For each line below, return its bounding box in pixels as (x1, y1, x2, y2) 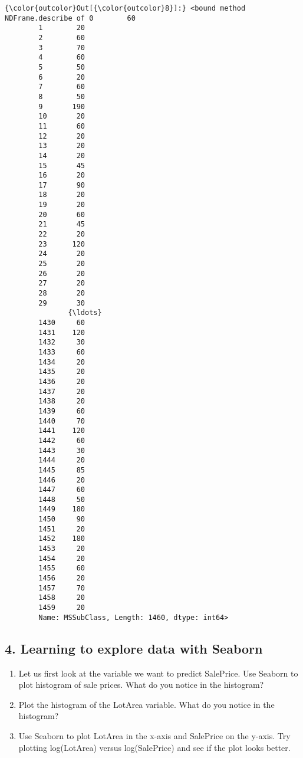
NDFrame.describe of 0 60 (5, 14, 136, 22)
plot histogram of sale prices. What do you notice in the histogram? (18, 678, 264, 691)
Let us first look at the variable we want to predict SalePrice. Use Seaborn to (18, 667, 298, 679)
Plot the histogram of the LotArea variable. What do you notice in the (18, 698, 275, 710)
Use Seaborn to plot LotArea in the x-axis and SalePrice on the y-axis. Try (18, 729, 291, 741)
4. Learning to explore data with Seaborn (5, 639, 263, 657)
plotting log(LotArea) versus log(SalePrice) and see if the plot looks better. (18, 741, 291, 753)
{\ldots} (68, 309, 102, 317)
